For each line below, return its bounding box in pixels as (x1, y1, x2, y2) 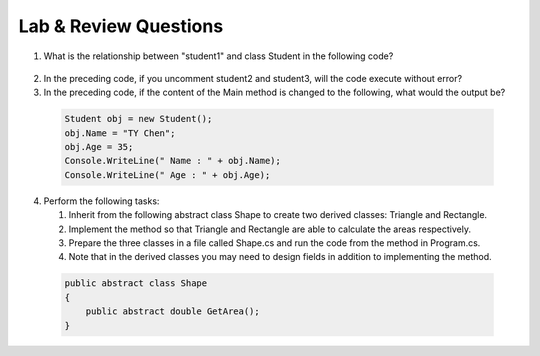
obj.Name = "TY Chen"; (64, 127, 176, 139)
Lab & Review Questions (18, 15, 224, 37)
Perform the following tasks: (43, 195, 160, 207)
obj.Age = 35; (64, 141, 134, 153)
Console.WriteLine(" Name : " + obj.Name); (64, 155, 282, 167)
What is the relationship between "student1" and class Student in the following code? (43, 50, 394, 62)
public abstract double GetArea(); (85, 306, 260, 317)
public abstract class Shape (64, 278, 208, 289)
